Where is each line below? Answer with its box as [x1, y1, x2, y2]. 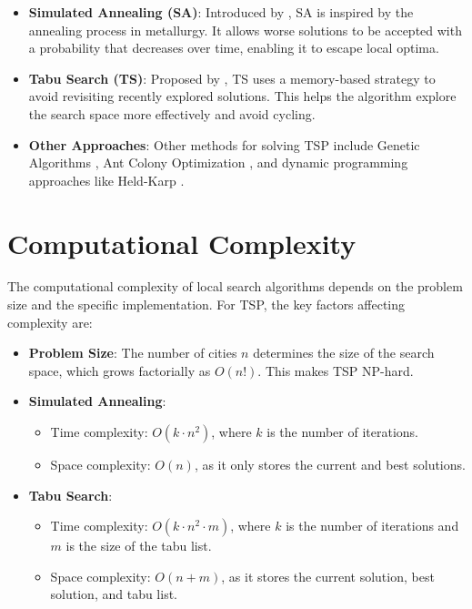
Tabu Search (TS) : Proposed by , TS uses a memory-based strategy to [28, 68, 436, 87]
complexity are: [7, 312, 93, 331]
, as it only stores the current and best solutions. [194, 455, 466, 474]
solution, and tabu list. [50, 584, 178, 604]
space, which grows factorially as [28, 360, 211, 380]
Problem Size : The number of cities [28, 343, 237, 362]
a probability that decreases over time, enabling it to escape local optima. [28, 38, 439, 57]
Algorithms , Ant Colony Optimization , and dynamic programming [28, 153, 408, 172]
